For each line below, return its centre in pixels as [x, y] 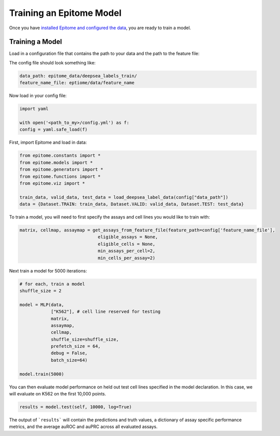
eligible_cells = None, [126, 244]
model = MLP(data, [42, 304]
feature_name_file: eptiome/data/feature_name [77, 83]
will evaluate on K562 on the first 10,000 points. [58, 394]
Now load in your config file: [38, 96]
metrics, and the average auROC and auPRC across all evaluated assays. [83, 427]
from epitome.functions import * [60, 176]
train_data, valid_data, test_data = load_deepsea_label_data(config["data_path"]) [124, 197]
